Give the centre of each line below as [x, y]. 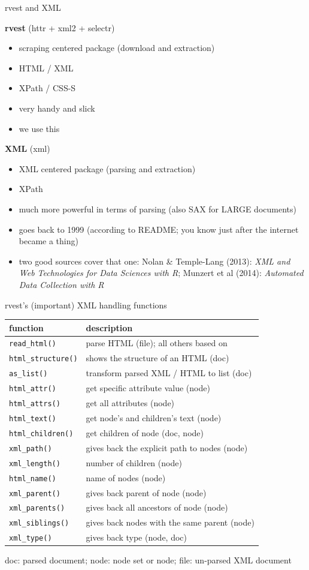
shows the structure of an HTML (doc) [157, 358]
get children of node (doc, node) [145, 432]
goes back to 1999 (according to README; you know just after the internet [159, 229]
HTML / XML [46, 67]
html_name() [33, 478]
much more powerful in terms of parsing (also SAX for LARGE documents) [157, 208]
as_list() [28, 374]
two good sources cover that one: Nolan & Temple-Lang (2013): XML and [154, 261]
